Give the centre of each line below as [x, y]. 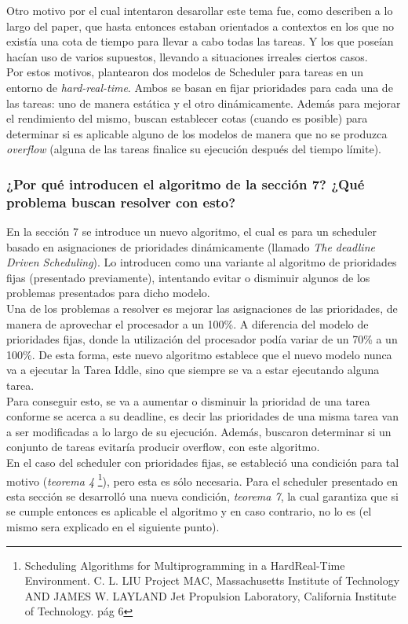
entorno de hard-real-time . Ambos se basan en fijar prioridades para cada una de [200, 87]
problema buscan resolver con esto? [121, 202]
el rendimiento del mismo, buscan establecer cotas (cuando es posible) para [187, 118]
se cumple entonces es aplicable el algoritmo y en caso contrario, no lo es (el [189, 511]
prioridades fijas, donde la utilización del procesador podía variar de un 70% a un [202, 339]
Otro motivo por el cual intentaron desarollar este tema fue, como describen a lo [200, 10]
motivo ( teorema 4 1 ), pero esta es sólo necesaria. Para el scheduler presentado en [202, 479]
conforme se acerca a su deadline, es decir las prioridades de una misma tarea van [202, 416]
